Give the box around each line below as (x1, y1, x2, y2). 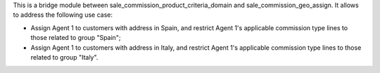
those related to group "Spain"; (30, 34, 121, 42)
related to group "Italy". (30, 53, 99, 61)
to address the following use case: (13, 11, 113, 19)
